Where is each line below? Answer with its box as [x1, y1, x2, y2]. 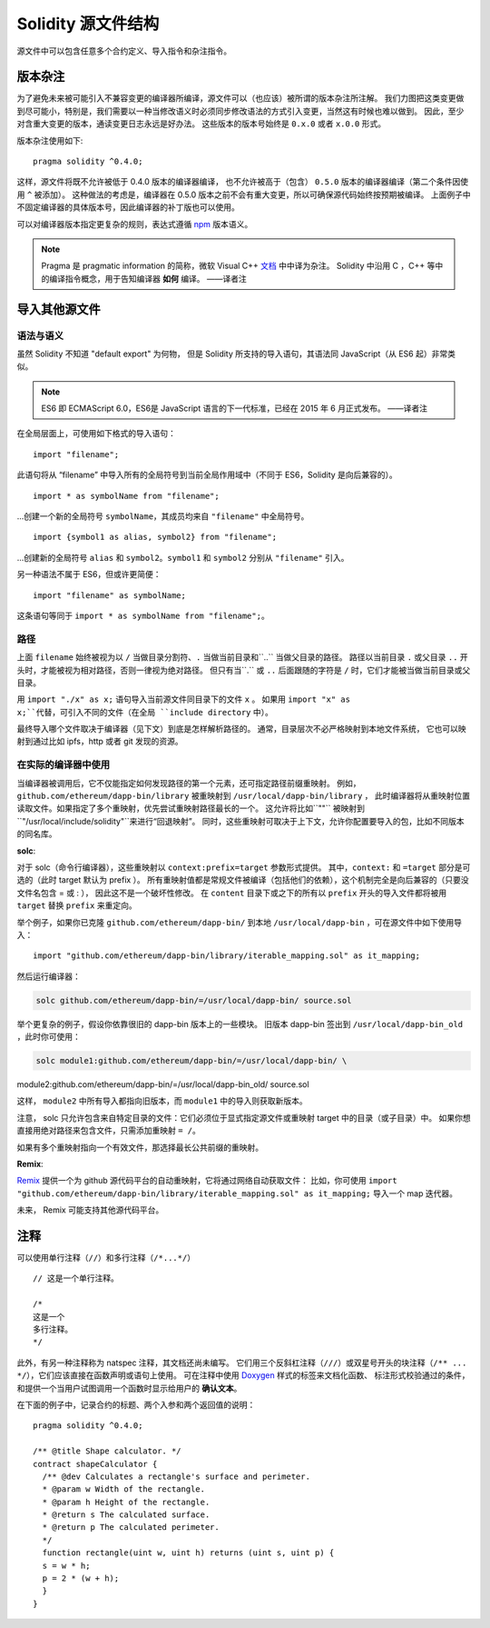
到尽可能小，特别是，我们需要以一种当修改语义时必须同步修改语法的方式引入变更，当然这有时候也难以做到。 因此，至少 [16, 105, 465, 116]
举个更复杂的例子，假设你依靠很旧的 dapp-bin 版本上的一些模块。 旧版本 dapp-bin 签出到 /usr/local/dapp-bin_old [16, 1018, 464, 1029]
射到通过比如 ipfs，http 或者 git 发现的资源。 [16, 736, 183, 747]
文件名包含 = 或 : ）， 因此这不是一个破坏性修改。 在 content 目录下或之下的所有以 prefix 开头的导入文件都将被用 [16, 887, 447, 898]
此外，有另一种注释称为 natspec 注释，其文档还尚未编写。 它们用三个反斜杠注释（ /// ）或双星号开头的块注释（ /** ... [16, 1357, 467, 1368]
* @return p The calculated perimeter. [42, 1523, 220, 1533]
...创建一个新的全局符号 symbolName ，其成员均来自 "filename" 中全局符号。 [16, 511, 309, 522]
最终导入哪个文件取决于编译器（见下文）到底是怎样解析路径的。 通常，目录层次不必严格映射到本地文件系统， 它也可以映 [16, 724, 466, 734]
